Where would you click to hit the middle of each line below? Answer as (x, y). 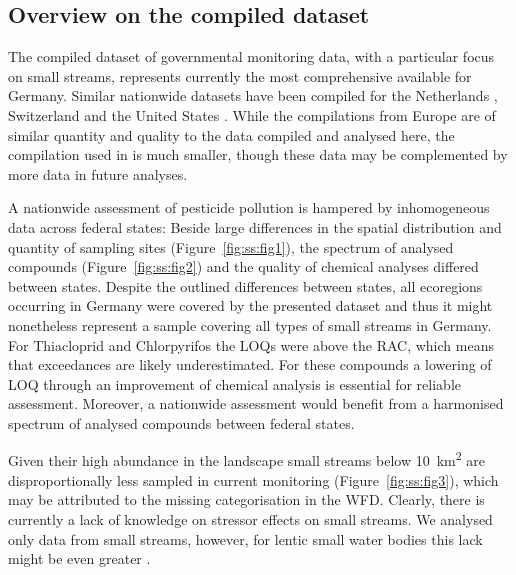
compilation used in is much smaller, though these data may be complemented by (258, 154)
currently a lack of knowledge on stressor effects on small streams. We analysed (250, 518)
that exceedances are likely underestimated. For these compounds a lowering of (250, 364)
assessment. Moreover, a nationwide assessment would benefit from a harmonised (256, 403)
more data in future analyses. (98, 173)
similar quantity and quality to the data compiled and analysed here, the (231, 134)
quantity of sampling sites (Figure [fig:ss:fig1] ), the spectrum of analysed (231, 246)
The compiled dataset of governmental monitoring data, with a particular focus (251, 56)
